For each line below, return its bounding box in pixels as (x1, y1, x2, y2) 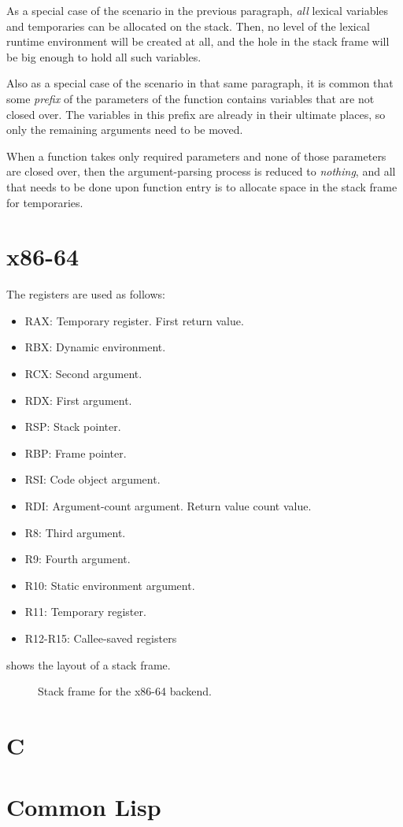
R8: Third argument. (24, 524, 126, 540)
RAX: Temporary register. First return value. (24, 312, 244, 328)
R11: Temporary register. (24, 603, 146, 620)
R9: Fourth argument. (24, 551, 131, 567)
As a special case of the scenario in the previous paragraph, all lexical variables (6, 2, 389, 18)
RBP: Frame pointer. (24, 444, 127, 461)
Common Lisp (6, 791, 161, 823)
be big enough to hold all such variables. (6, 48, 201, 65)
